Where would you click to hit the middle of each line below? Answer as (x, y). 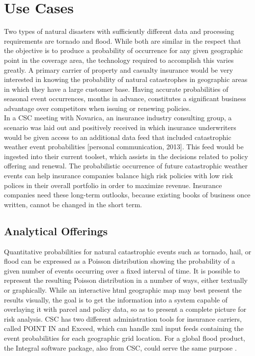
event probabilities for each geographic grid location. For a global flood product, (125, 338)
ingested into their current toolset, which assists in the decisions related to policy (126, 156)
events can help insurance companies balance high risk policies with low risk (119, 176)
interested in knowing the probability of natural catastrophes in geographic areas (126, 79)
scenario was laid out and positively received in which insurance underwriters (120, 127)
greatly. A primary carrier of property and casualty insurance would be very (119, 69)
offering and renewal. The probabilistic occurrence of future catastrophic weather (126, 166)
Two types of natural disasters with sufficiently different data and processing (119, 31)
